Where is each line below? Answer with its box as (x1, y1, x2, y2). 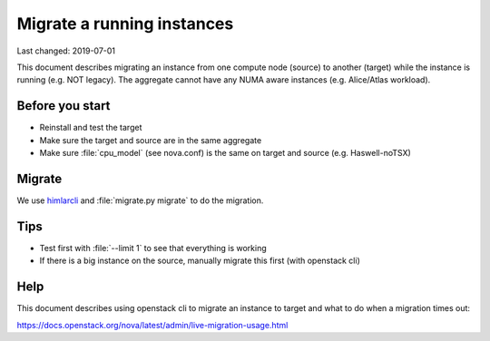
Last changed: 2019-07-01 (16, 45, 116, 56)
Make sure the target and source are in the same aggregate (39, 134, 262, 145)
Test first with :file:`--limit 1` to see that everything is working (39, 242, 267, 253)
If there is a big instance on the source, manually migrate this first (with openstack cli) (39, 255, 360, 267)
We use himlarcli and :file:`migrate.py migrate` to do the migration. (16, 195, 264, 206)
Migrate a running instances (16, 14, 234, 34)
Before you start (16, 98, 111, 113)
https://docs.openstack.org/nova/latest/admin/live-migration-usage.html (16, 319, 289, 330)
